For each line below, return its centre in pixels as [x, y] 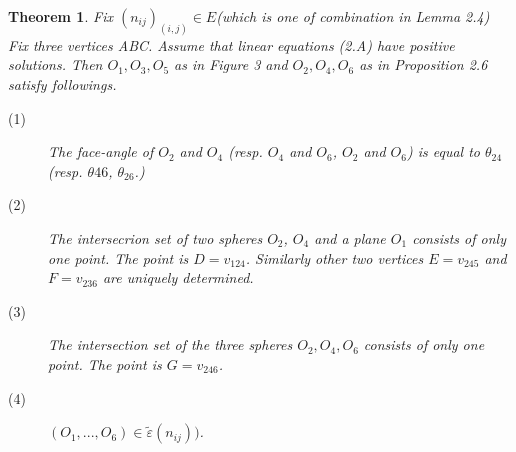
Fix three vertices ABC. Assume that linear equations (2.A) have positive [231, 44]
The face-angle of [101, 151]
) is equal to [443, 151]
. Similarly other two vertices [334, 257]
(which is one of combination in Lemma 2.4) [353, 16]
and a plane [350, 238]
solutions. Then [55, 64]
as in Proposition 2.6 [423, 64]
